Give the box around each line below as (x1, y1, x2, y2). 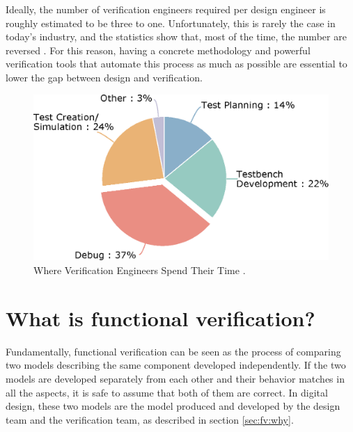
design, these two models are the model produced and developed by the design (6, 399, 340, 413)
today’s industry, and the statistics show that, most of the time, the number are (6, 29, 347, 44)
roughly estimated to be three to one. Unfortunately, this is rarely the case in (6, 15, 336, 30)
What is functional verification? (6, 303, 315, 332)
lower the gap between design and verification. (6, 70, 203, 84)
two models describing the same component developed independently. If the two (6, 358, 346, 372)
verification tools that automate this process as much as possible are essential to (6, 56, 347, 71)
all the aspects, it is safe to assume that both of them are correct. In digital (6, 385, 328, 399)
